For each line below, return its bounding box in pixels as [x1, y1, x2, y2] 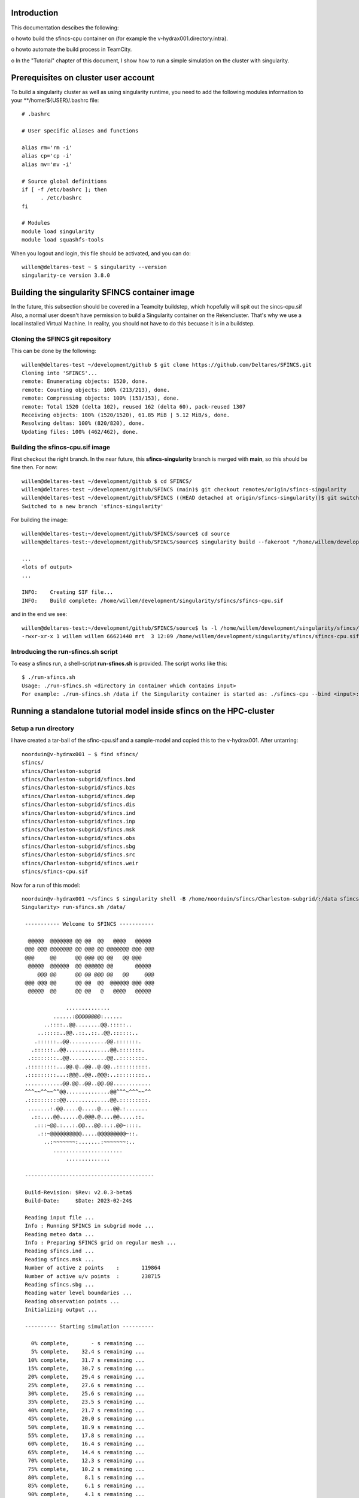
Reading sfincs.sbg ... [25, 1281, 95, 1288]
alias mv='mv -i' [22, 161, 72, 168]
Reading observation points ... [25, 1298, 120, 1304]
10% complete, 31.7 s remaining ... [28, 1357, 145, 1363]
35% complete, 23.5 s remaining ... [28, 1399, 145, 1405]
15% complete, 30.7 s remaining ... [28, 1365, 145, 1372]
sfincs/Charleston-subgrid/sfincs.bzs [22, 784, 136, 791]
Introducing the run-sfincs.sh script [11, 647, 118, 656]
